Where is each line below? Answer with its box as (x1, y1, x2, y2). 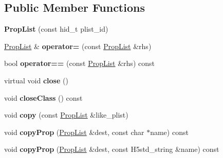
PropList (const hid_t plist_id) (4, 24, 108, 34)
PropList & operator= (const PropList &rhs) (4, 40, 152, 51)
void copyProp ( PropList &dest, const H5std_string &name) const (4, 144, 219, 154)
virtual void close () (4, 75, 68, 85)
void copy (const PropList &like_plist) (4, 109, 128, 120)
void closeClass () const (4, 92, 83, 103)
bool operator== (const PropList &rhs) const (4, 58, 155, 69)
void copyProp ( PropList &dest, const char (4, 126, 144, 137)
